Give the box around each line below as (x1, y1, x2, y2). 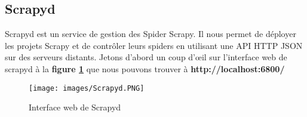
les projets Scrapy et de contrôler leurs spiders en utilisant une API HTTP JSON (5, 39, 303, 51)
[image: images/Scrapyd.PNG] (29, 84, 145, 93)
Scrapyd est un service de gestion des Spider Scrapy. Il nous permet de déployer (5, 27, 296, 40)
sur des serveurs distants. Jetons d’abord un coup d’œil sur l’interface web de (5, 51, 287, 63)
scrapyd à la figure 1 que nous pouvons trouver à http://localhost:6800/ (5, 62, 285, 75)
